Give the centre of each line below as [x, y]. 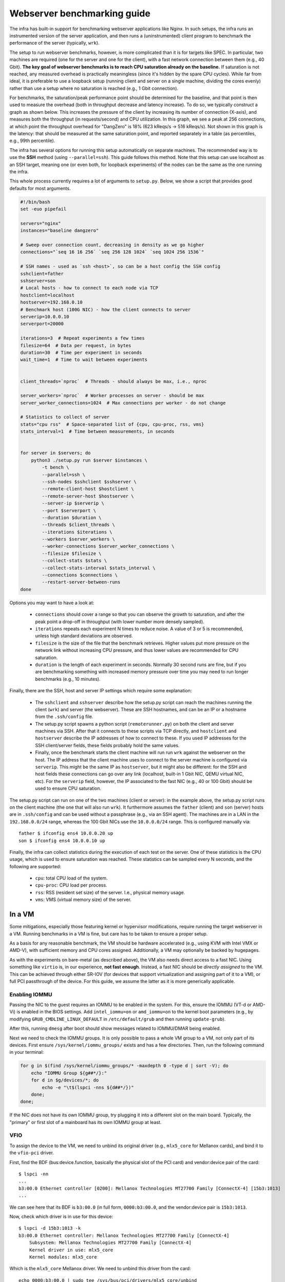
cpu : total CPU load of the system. [71, 878]
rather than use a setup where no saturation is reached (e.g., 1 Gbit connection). [94, 88]
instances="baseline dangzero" [60, 231]
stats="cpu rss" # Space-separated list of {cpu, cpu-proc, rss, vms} [112, 424]
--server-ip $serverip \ [73, 503]
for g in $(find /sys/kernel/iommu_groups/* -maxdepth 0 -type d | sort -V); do [124, 1066]
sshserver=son [38, 281]
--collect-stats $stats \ [74, 561]
